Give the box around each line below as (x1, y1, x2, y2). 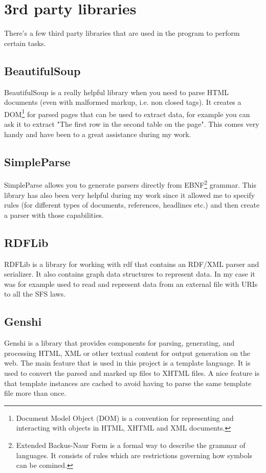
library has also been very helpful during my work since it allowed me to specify (4, 189, 255, 200)
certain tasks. (4, 37, 46, 48)
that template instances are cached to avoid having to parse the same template (4, 377, 252, 388)
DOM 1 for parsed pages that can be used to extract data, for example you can (4, 107, 250, 119)
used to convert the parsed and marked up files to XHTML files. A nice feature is (4, 367, 260, 378)
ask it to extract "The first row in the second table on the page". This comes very (4, 118, 259, 129)
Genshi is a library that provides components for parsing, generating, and (4, 337, 235, 348)
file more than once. (4, 388, 66, 398)
